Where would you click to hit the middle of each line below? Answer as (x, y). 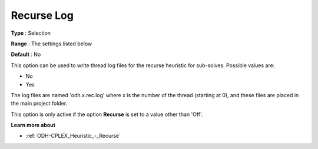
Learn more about (33, 125)
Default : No (26, 54)
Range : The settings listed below (52, 44)
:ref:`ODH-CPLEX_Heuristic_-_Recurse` (73, 136)
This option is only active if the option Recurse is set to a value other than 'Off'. (107, 114)
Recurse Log (42, 15)
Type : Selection (31, 33)
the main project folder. (39, 104)
